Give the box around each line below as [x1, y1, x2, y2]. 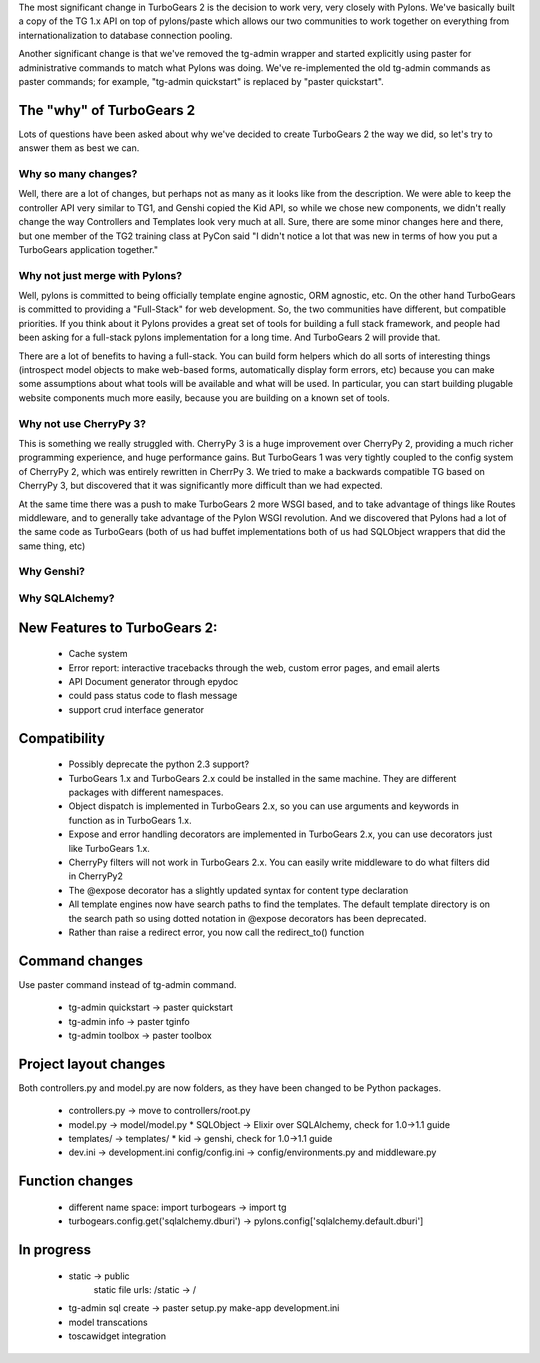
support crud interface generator [68, 703, 205, 715]
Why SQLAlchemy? [18, 591, 115, 605]
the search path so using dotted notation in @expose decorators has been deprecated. [68, 912, 427, 924]
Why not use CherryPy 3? [18, 416, 147, 430]
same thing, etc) [18, 540, 86, 552]
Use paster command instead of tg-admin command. [18, 978, 237, 990]
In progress [18, 1241, 92, 1259]
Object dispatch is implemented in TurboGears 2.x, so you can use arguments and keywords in [68, 800, 460, 812]
